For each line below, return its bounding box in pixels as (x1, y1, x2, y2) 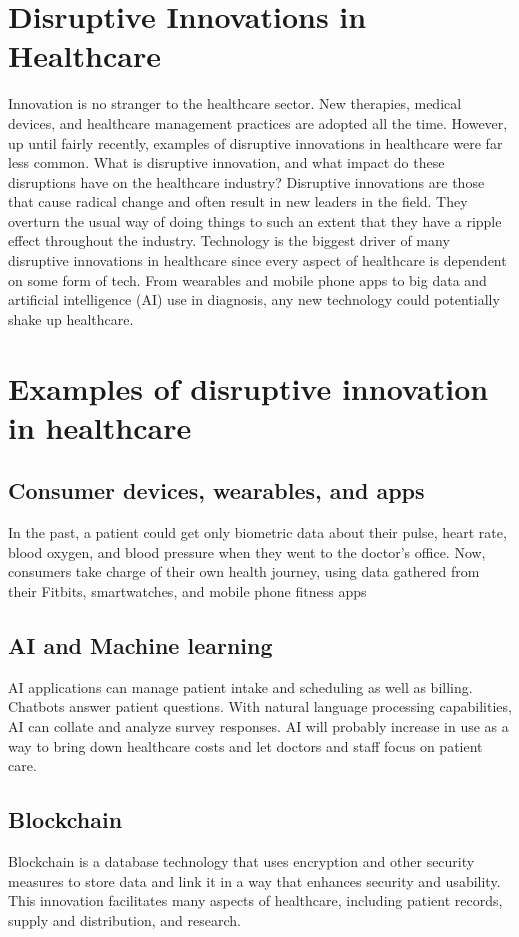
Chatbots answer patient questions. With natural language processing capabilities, (8, 696, 512, 717)
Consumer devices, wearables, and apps (8, 475, 425, 506)
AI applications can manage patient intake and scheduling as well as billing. (8, 676, 473, 697)
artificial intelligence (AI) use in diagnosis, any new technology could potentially (8, 289, 500, 310)
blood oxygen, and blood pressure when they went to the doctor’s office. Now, (8, 541, 486, 562)
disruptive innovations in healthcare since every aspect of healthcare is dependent (8, 250, 507, 271)
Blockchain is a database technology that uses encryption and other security (8, 850, 475, 871)
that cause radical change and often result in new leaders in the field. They (8, 191, 468, 212)
